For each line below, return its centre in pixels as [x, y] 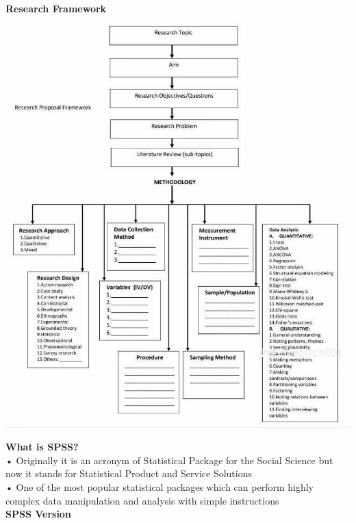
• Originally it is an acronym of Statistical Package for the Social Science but [169, 460]
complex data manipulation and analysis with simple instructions [142, 500]
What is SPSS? [42, 447]
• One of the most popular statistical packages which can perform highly [160, 487]
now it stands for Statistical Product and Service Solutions [129, 473]
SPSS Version [38, 514]
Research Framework [56, 8]
